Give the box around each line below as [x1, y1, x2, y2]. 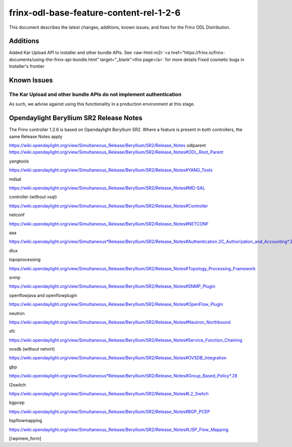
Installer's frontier [9, 63, 45, 69]
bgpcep [9, 400, 25, 406]
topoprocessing [9, 257, 41, 262]
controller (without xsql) [9, 194, 57, 200]
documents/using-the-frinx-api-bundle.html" [9, 56, 99, 62]
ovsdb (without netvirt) [9, 346, 55, 352]
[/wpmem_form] [9, 435, 41, 441]
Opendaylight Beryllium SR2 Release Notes [9, 114, 143, 122]
